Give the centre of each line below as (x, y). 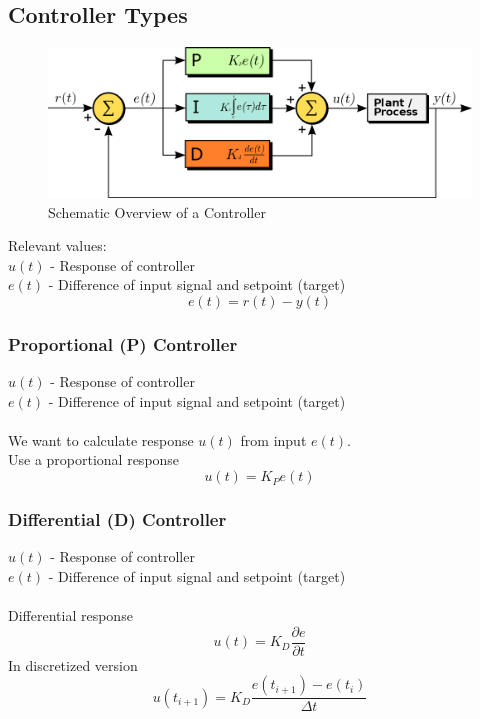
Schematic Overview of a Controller (157, 211)
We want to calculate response (101, 439)
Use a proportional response (94, 459)
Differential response (70, 615)
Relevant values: (57, 245)
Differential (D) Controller (117, 519)
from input (273, 439)
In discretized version (73, 664)
